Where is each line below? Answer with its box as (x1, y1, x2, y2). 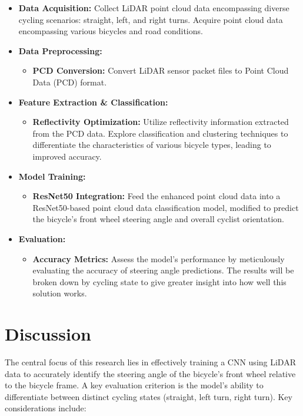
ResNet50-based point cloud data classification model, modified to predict (32, 201, 299, 213)
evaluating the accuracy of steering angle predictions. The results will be (32, 264, 294, 276)
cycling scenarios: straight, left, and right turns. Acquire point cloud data (18, 13, 283, 25)
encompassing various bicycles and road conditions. (18, 25, 203, 37)
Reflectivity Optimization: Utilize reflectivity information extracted (32, 115, 289, 128)
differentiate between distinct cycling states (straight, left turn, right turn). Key (5, 390, 292, 402)
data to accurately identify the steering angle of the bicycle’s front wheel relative (5, 367, 296, 379)
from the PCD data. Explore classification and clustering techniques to (32, 127, 288, 139)
